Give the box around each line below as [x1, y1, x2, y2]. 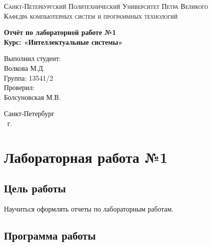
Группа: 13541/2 [4, 72, 53, 83]
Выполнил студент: [4, 53, 61, 63]
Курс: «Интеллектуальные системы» [4, 36, 123, 47]
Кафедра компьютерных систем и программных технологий [4, 10, 178, 21]
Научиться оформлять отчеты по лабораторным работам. [4, 204, 174, 214]
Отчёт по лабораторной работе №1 [4, 27, 116, 37]
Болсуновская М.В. [4, 92, 61, 102]
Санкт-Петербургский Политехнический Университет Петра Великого [4, 1, 209, 11]
